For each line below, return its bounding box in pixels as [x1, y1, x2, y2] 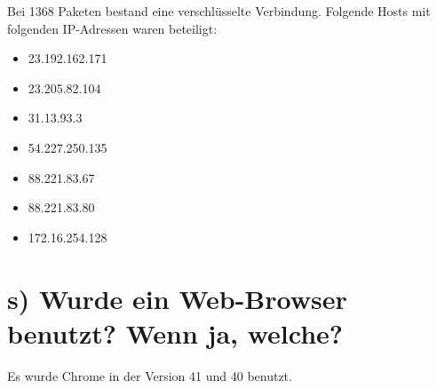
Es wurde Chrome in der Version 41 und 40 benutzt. [7, 366, 292, 384]
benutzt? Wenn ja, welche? [7, 314, 344, 351]
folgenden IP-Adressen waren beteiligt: [7, 19, 218, 37]
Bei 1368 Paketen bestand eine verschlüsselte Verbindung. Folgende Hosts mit [7, 2, 431, 20]
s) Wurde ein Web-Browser [7, 280, 347, 316]
